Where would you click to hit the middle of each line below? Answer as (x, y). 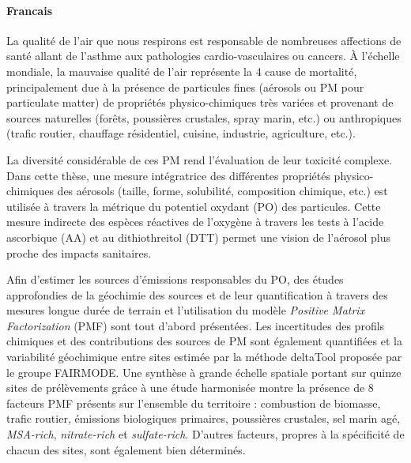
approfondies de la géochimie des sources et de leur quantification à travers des (197, 294)
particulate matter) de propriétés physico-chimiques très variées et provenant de (200, 102)
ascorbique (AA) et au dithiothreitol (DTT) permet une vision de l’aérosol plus (199, 237)
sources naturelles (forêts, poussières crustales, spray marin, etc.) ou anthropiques (204, 117)
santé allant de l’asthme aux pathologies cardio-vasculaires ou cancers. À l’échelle (203, 56)
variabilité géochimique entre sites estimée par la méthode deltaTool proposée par (204, 357)
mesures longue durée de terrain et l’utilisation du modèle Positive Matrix (186, 310)
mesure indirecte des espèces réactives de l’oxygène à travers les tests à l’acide (195, 222)
